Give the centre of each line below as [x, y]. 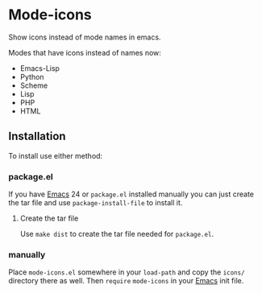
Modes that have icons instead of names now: [85, 52]
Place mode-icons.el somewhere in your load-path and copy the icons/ [127, 272]
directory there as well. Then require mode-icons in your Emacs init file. [126, 281]
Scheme [34, 85]
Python [32, 76]
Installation [37, 136]
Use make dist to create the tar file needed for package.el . [117, 234]
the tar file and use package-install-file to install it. [96, 203]
